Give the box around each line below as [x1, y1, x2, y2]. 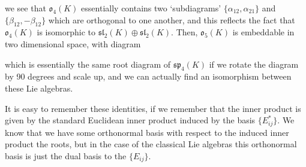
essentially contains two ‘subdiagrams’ [81, 2, 221, 14]
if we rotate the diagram [209, 57, 299, 70]
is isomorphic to [37, 26, 95, 38]
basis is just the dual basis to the [5, 149, 127, 162]
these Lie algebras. [5, 81, 73, 94]
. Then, [171, 26, 198, 38]
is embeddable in [232, 26, 295, 38]
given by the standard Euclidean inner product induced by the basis [5, 114, 256, 126]
